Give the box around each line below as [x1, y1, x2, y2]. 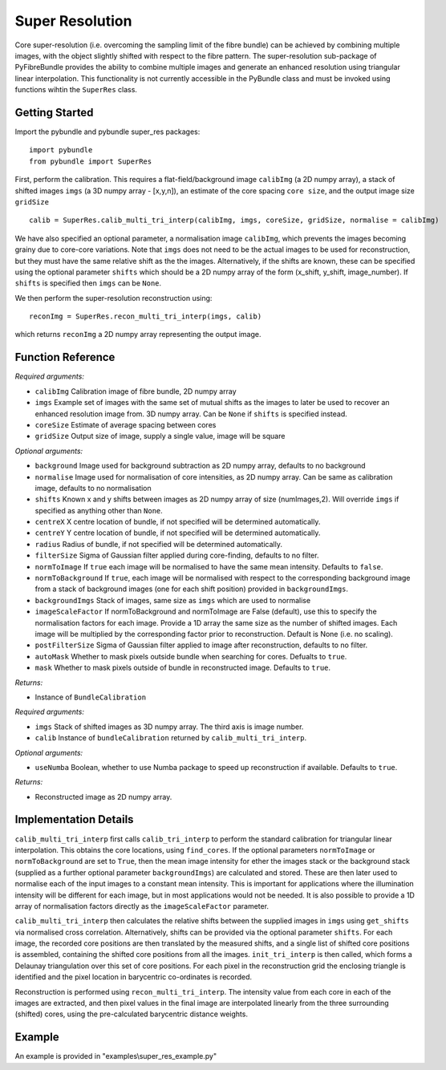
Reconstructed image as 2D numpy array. [34, 792, 172, 801]
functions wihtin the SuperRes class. [14, 85, 138, 95]
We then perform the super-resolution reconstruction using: [14, 293, 213, 302]
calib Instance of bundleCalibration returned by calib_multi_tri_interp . [34, 733, 307, 743]
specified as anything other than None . [34, 505, 164, 515]
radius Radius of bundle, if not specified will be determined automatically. [34, 539, 282, 549]
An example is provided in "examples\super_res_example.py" [14, 1052, 217, 1061]
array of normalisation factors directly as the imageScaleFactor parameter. [14, 901, 269, 910]
